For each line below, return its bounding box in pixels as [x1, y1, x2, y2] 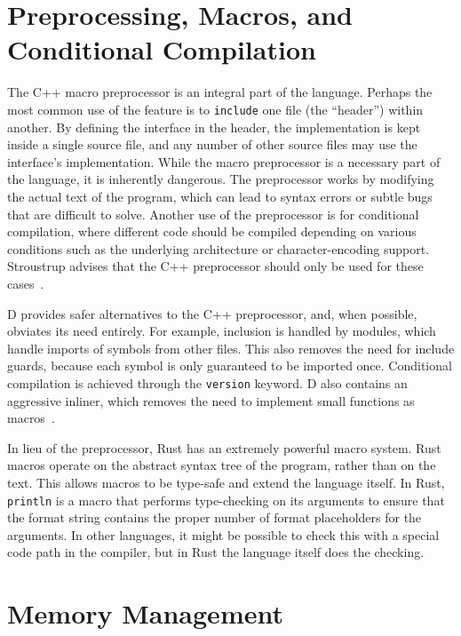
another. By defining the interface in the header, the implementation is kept [7, 117, 421, 136]
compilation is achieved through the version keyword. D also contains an [7, 373, 408, 392]
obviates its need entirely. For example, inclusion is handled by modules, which [7, 322, 436, 340]
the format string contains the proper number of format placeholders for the [7, 508, 422, 527]
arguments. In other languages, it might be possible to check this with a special [7, 525, 440, 544]
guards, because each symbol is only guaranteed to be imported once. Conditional [7, 356, 452, 375]
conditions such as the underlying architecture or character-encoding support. [7, 239, 430, 258]
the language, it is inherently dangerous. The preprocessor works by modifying [7, 170, 434, 188]
